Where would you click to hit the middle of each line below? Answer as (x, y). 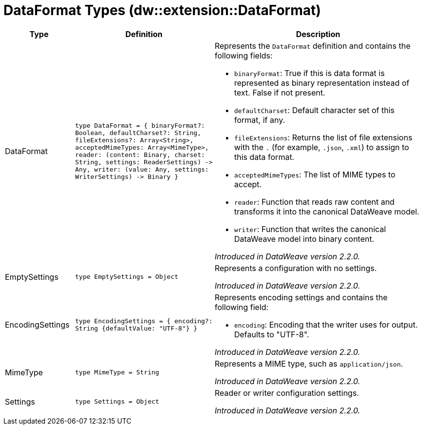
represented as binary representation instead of (322, 83)
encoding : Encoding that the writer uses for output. (326, 324)
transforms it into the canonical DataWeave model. (327, 211)
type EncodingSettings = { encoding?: (144, 321)
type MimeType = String (117, 372)
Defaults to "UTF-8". (272, 334)
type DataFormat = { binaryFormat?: (140, 125)
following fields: (243, 55)
